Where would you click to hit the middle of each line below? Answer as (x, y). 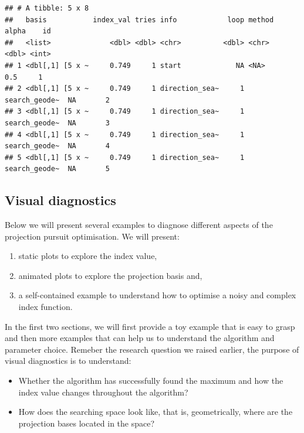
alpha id (28, 31)
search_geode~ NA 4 (57, 146)
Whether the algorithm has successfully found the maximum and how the (151, 381)
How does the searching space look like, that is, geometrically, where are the (156, 412)
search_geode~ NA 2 (57, 100)
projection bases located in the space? (87, 423)
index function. (45, 307)
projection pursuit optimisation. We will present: (92, 236)
